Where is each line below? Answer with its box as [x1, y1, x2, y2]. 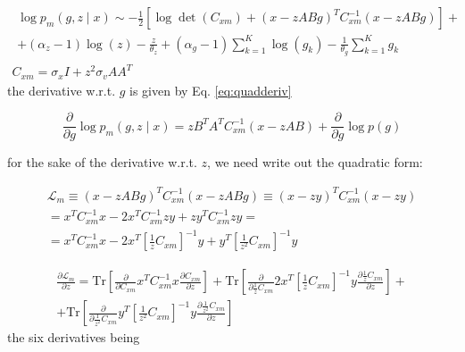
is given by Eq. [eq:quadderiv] [129, 80, 292, 99]
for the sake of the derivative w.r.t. [7, 153, 197, 172]
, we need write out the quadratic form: [207, 153, 423, 172]
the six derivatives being [7, 328, 140, 347]
